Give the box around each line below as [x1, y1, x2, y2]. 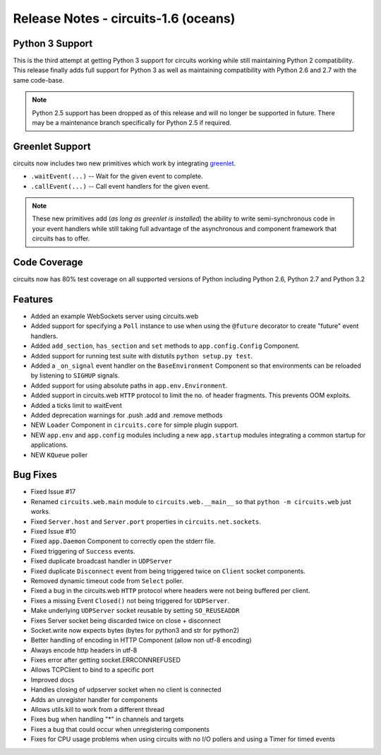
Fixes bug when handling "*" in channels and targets [30, 715, 184, 724]
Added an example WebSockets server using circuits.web [30, 312, 199, 321]
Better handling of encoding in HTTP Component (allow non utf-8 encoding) [30, 636, 252, 645]
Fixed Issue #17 [30, 488, 76, 496]
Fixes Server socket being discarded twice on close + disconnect [30, 616, 222, 625]
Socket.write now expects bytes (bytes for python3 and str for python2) [30, 626, 240, 634]
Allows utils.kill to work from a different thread [30, 706, 165, 714]
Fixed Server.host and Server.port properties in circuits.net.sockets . [30, 517, 261, 526]
